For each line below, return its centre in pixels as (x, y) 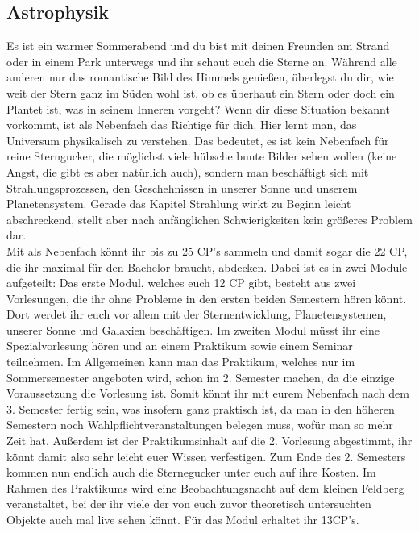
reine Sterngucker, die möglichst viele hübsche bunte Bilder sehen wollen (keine (202, 156)
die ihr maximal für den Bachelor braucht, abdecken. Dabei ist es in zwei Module (207, 266)
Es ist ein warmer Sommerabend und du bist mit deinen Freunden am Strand (198, 46)
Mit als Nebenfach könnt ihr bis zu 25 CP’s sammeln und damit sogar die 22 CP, (207, 250)
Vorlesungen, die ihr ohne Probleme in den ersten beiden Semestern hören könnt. (207, 298)
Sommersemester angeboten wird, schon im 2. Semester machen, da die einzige (201, 377)
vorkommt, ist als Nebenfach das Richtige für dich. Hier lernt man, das (182, 125)
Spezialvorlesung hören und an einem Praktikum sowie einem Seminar (180, 346)
